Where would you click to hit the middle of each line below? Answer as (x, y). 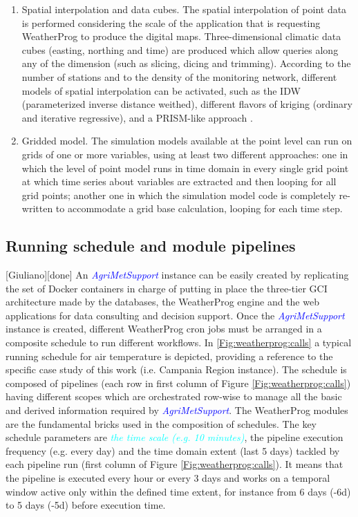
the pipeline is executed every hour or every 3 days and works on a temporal (168, 478)
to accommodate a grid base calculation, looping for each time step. (199, 208)
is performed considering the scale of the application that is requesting (171, 22)
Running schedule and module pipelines (151, 246)
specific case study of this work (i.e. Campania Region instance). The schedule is (176, 369)
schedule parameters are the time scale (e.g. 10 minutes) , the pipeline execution (175, 437)
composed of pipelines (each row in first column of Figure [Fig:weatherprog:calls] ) (178, 383)
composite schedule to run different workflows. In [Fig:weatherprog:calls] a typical (179, 342)
